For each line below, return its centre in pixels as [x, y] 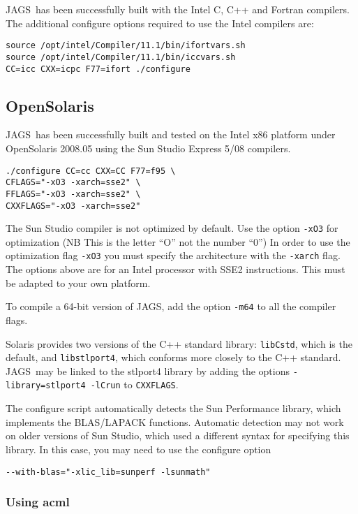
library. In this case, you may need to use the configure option [139, 449]
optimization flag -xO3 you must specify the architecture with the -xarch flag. [173, 255]
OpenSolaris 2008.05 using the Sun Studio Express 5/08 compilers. [148, 148]
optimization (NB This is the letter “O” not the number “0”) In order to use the [178, 241]
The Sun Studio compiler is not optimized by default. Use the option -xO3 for [172, 228]
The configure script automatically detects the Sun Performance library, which [173, 408]
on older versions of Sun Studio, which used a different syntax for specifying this [178, 435]
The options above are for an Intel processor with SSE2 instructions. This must [176, 269]
